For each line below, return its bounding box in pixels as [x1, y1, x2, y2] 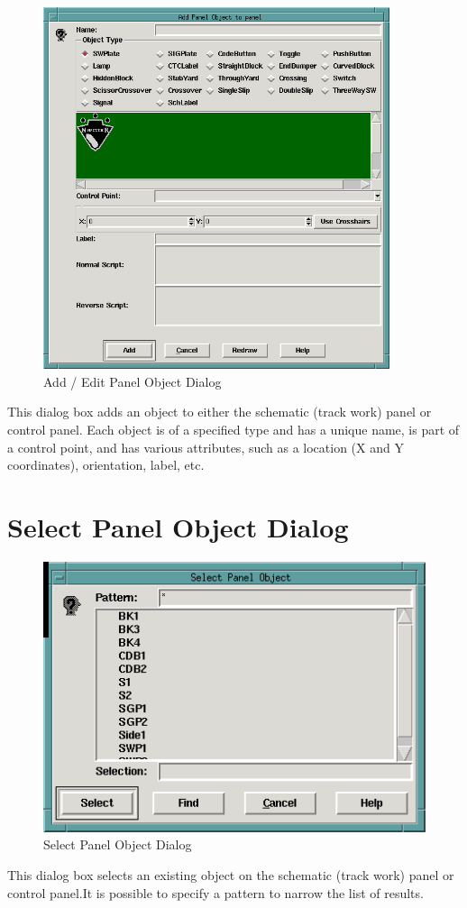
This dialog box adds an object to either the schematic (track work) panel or [7, 402, 432, 421]
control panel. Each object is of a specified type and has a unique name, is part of [7, 420, 460, 439]
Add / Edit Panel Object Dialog [43, 371, 222, 390]
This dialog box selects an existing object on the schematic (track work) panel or [7, 866, 454, 885]
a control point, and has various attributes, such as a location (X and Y [7, 437, 404, 456]
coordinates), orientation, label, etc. [7, 455, 205, 474]
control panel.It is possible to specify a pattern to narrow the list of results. [7, 883, 424, 902]
